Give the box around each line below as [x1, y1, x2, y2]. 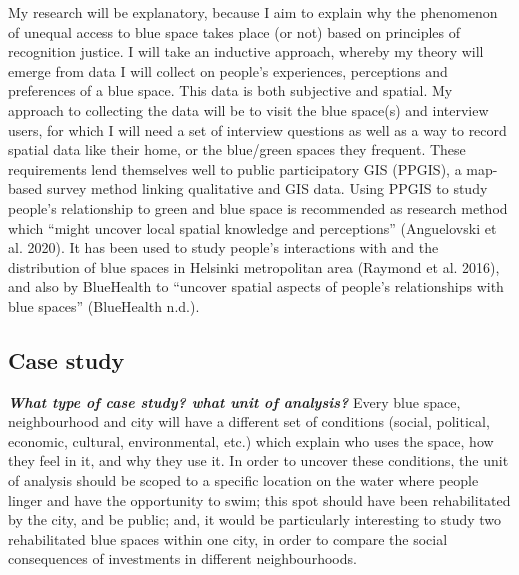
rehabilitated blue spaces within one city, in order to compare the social [8, 528, 448, 549]
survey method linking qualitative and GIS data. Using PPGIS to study [46, 178, 488, 199]
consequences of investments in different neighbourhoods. [8, 548, 357, 569]
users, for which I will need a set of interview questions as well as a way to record [8, 119, 507, 140]
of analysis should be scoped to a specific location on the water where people [8, 470, 479, 491]
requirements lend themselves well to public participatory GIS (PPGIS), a [8, 158, 462, 179]
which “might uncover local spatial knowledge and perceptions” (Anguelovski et [8, 217, 497, 238]
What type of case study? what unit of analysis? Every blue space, [8, 391, 461, 412]
